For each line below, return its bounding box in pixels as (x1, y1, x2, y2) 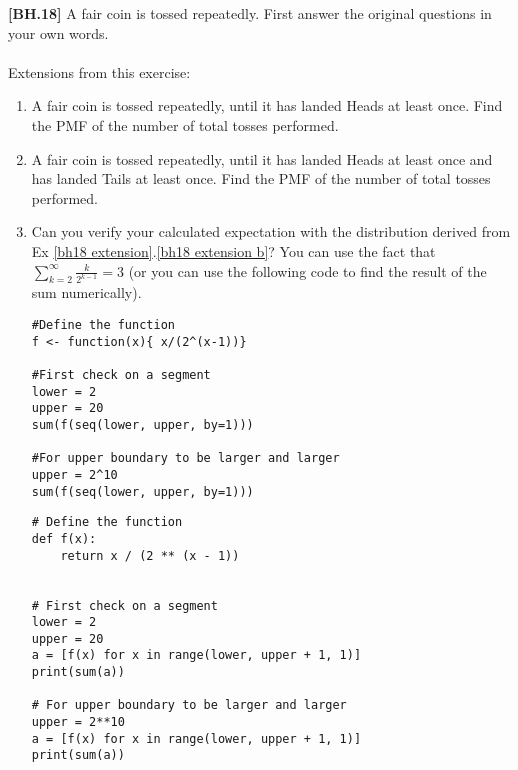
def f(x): (31, 531, 97, 546)
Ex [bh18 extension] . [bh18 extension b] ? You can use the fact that (31, 240, 436, 261)
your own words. (8, 22, 109, 43)
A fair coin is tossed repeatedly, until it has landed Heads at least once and (31, 148, 493, 169)
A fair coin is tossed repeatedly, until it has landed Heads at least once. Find (31, 95, 503, 116)
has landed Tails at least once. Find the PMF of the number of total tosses (31, 168, 491, 189)
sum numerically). (31, 282, 142, 303)
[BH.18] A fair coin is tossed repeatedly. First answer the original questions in (8, 3, 492, 23)
